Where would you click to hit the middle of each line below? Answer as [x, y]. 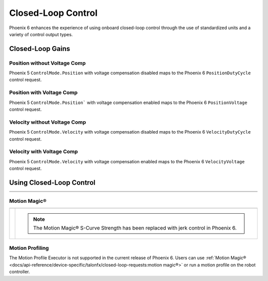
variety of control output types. [41, 34]
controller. [20, 272]
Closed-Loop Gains [40, 49]
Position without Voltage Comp [48, 63]
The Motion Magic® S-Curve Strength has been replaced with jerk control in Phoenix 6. [135, 228]
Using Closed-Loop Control [52, 182]
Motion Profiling [29, 248]
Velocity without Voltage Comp [48, 122]
